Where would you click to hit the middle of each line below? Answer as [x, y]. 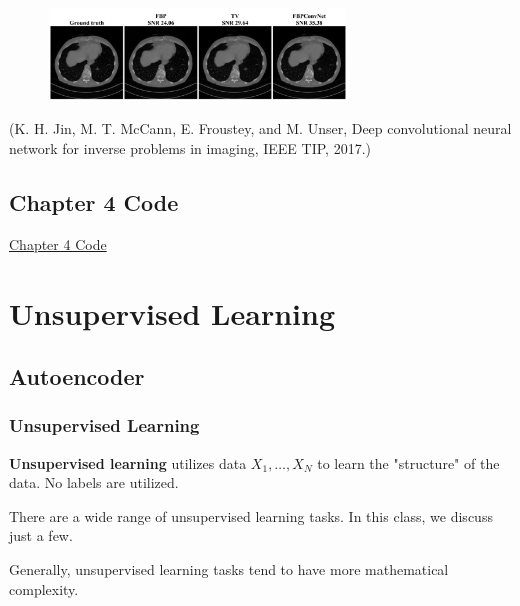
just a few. [41, 535]
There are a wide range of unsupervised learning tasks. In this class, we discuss [251, 515]
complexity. [44, 588]
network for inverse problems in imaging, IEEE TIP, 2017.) [190, 147]
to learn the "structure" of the [408, 462]
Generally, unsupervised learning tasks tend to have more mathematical [229, 569]
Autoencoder [77, 376]
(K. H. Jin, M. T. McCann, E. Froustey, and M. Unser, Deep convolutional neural [260, 128]
